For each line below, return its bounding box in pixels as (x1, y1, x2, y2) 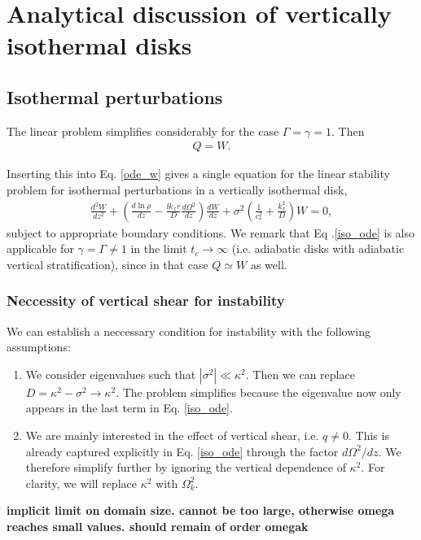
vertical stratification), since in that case (7, 255, 208, 272)
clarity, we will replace (25, 474, 137, 491)
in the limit (130, 240, 187, 257)
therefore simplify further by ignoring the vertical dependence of (25, 459, 346, 476)
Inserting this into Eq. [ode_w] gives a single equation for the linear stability (7, 165, 390, 182)
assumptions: (7, 338, 71, 355)
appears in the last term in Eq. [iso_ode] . (25, 399, 233, 416)
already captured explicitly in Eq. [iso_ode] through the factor (25, 442, 339, 459)
